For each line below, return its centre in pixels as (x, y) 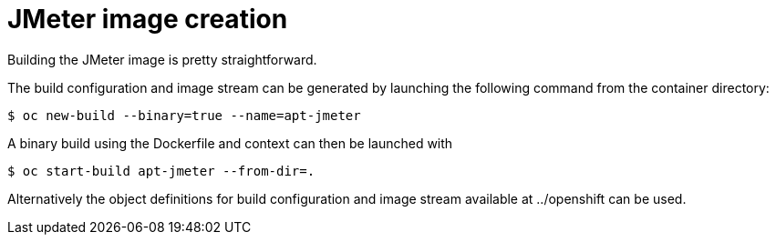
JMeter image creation (148, 19)
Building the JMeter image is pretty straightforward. (162, 59)
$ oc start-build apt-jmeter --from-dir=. (161, 171)
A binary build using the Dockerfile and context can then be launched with (230, 143)
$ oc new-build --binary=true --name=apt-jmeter (184, 115)
